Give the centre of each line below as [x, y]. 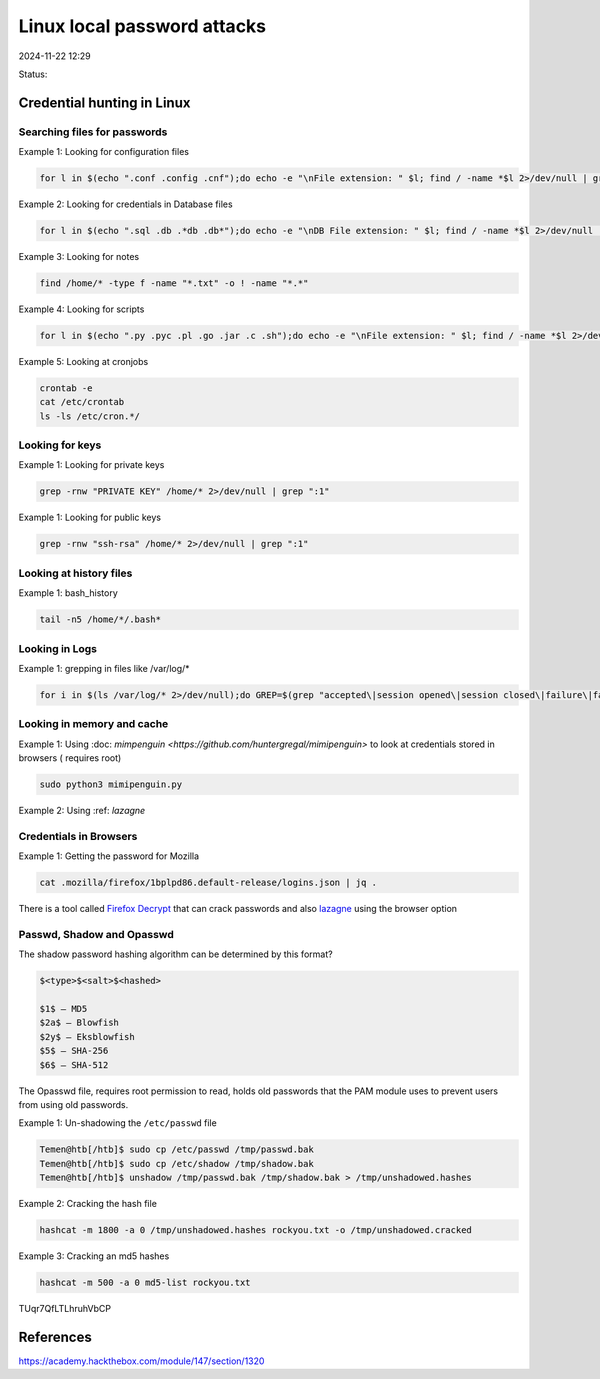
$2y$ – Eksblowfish [87, 1036]
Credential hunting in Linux [104, 102]
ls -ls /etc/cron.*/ [89, 416]
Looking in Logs [57, 648]
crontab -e [66, 388]
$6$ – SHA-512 [74, 1064]
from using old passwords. [73, 1104]
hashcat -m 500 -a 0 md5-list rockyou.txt [145, 1282]
